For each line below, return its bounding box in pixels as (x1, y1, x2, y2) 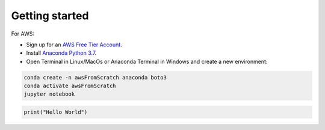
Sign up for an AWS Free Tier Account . (26, 41, 123, 48)
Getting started (11, 9, 89, 22)
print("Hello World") (23, 109, 88, 116)
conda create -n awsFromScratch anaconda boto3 (23, 74, 167, 81)
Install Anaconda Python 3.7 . (26, 49, 97, 57)
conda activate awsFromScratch (23, 82, 117, 90)
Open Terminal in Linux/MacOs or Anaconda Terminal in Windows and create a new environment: (26, 58, 268, 65)
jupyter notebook (23, 91, 75, 97)
